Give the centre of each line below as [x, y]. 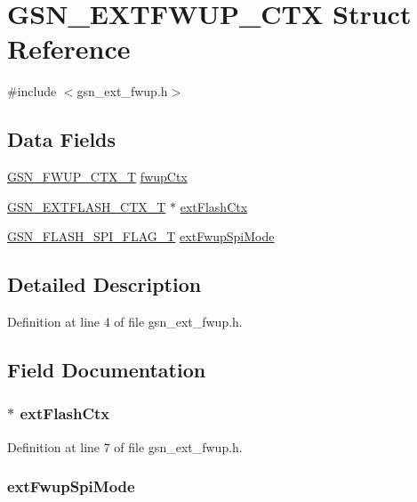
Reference [69, 49]
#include [32, 91]
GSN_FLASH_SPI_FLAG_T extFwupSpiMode [141, 236]
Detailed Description [104, 284]
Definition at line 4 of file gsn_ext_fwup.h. [125, 322]
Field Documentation [107, 370]
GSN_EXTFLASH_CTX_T [87, 206]
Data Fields [62, 139]
